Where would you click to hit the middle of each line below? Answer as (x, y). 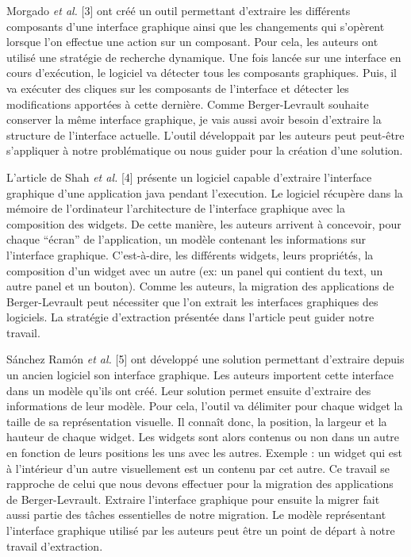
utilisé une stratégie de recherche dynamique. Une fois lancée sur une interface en (204, 57)
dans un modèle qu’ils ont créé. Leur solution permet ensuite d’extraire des (189, 390)
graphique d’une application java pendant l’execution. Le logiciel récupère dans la (205, 192)
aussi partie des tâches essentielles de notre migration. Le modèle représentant (196, 515)
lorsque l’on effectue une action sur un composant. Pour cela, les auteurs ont (192, 42)
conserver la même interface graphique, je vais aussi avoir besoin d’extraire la (194, 119)
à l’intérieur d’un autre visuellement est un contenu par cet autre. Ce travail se (198, 468)
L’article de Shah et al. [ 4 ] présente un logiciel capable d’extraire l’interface (189, 177)
